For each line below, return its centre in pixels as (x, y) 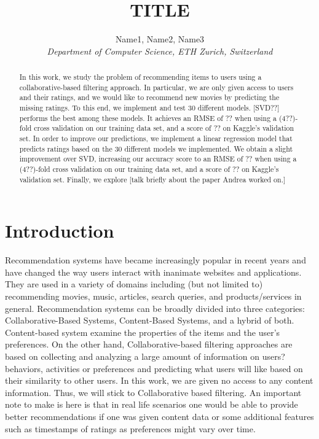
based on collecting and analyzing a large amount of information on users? (145, 356)
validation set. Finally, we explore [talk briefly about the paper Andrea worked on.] (152, 179)
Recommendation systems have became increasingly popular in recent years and (156, 260)
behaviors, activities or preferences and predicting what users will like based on (154, 368)
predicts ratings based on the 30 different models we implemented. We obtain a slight (156, 148)
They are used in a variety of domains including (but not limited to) (134, 284)
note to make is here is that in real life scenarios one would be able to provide (152, 404)
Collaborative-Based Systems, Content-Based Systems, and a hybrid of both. (150, 320)
